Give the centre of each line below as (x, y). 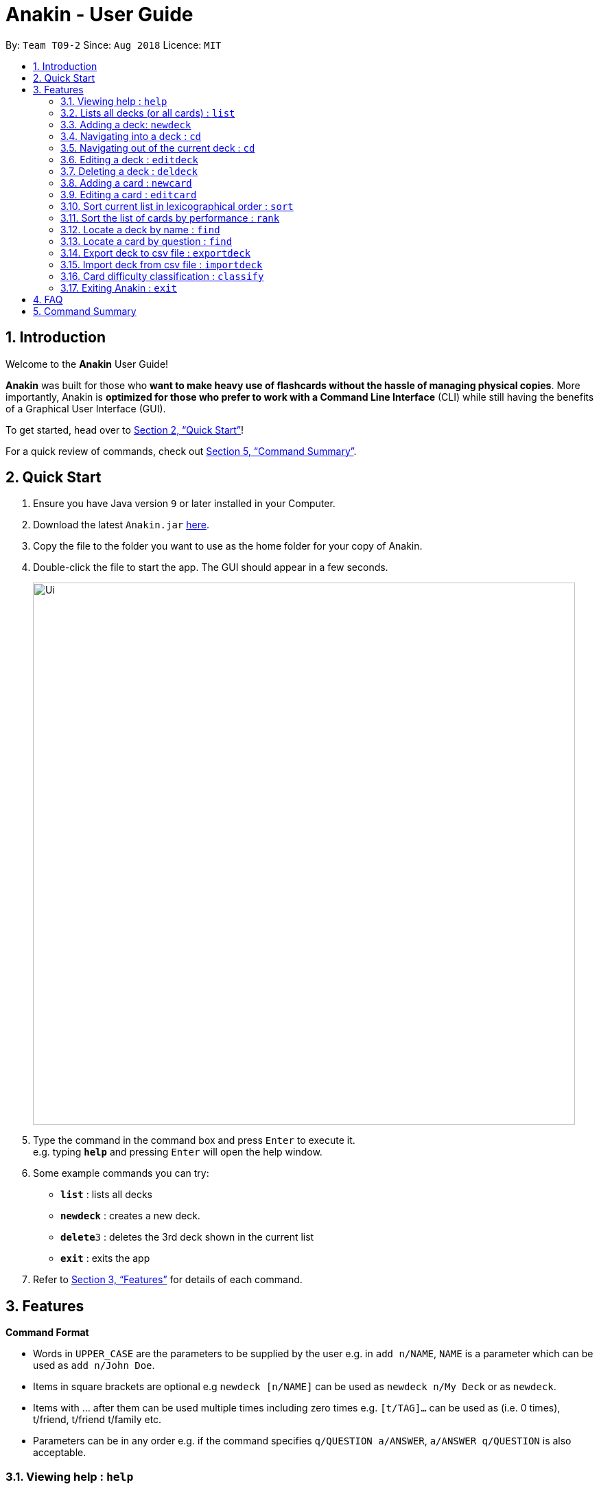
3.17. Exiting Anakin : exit (119, 288)
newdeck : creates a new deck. (130, 1216)
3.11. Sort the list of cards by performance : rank (170, 218)
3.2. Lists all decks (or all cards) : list (148, 113)
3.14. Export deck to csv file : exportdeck (156, 253)
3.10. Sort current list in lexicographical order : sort (177, 206)
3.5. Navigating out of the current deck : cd (158, 148)
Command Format (47, 1333)
